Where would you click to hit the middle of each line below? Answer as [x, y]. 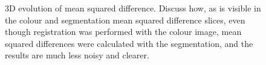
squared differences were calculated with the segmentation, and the [129, 43]
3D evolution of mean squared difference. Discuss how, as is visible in [133, 8]
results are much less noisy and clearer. [77, 55]
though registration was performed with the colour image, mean [123, 32]
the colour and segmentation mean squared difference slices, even [125, 20]
